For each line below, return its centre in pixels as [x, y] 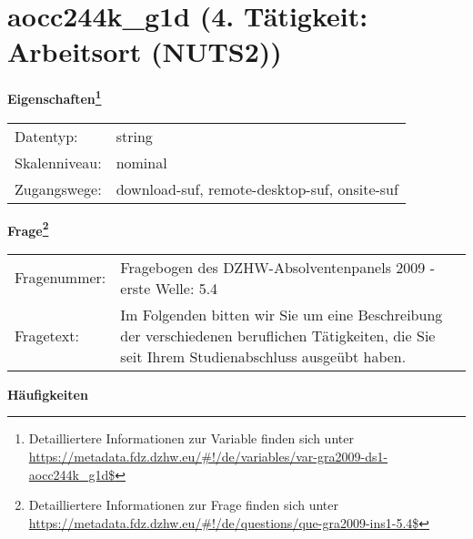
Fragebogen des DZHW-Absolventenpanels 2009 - [277, 267]
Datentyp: [46, 136]
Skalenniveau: [58, 162]
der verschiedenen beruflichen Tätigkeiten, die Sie [278, 335]
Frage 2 [28, 229]
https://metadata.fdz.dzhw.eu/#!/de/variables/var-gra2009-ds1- [208, 456]
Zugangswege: [58, 188]
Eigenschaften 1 [55, 97]
